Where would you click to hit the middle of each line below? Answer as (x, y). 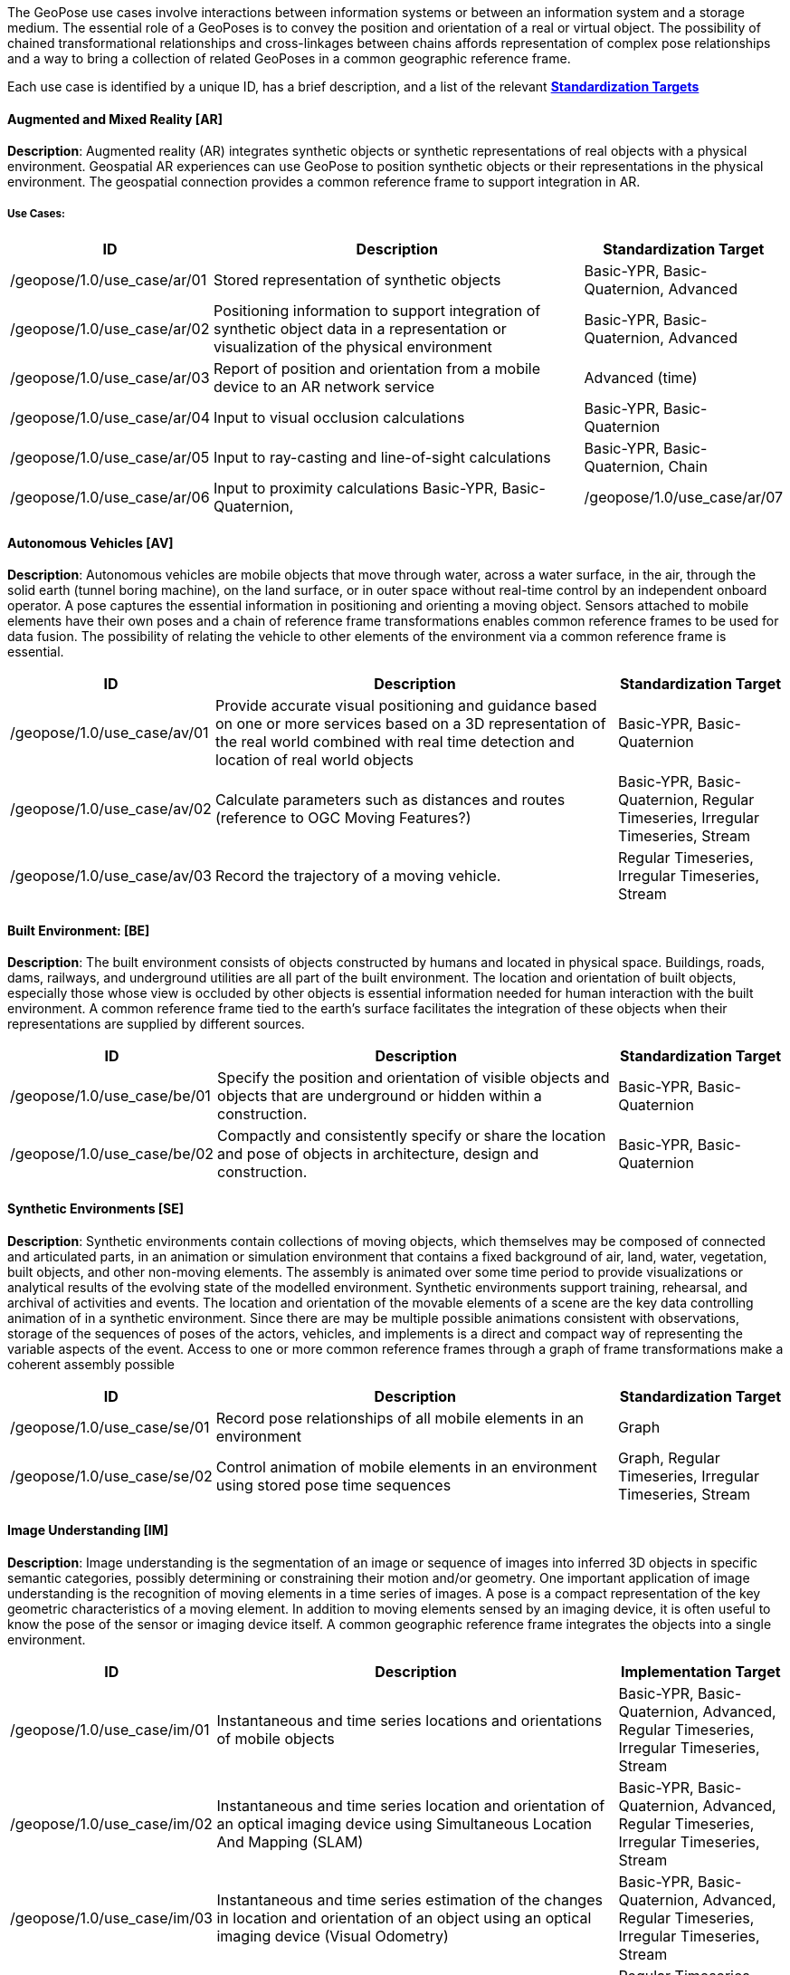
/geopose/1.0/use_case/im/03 (111, 1917)
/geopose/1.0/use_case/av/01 (109, 733)
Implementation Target (701, 1671)
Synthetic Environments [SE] (96, 1209)
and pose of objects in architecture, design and (378, 1154)
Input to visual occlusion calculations (339, 417)
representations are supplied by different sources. (156, 1024)
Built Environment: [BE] (79, 930)
